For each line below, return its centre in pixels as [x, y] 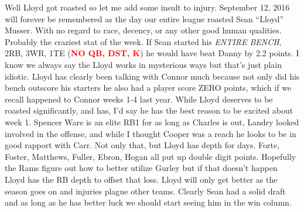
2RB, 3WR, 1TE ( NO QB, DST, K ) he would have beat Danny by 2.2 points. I [152, 53]
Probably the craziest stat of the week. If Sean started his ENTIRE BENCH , [143, 41]
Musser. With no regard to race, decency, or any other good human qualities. [143, 30]
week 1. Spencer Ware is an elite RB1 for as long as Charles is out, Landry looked [152, 122]
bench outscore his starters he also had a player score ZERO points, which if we [148, 88]
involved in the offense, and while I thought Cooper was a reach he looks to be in [151, 133]
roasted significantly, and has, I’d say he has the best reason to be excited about [149, 110]
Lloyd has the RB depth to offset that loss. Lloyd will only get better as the [141, 179]
